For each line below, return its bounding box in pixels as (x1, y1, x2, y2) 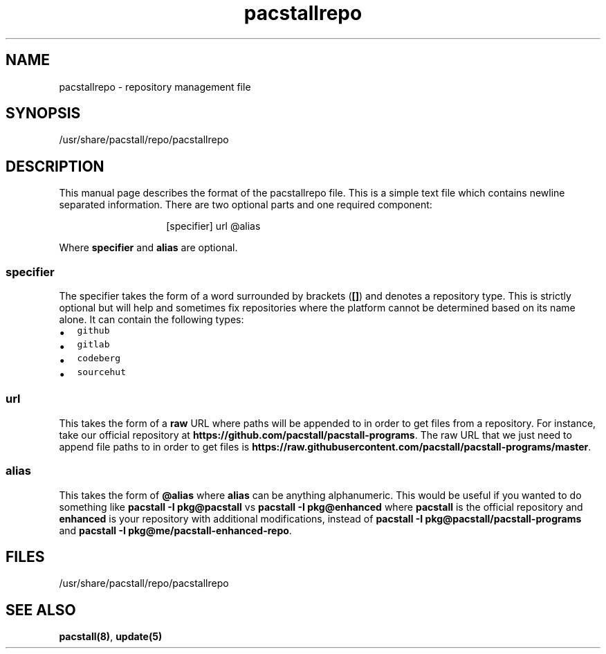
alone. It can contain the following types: (59, 314, 244, 326)
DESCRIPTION (6, 157, 104, 175)
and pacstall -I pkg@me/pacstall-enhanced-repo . (59, 524, 292, 536)
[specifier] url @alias (166, 220, 261, 233)
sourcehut (77, 367, 126, 378)
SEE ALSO (6, 601, 76, 619)
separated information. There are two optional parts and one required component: (59, 199, 432, 211)
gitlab (77, 339, 110, 350)
